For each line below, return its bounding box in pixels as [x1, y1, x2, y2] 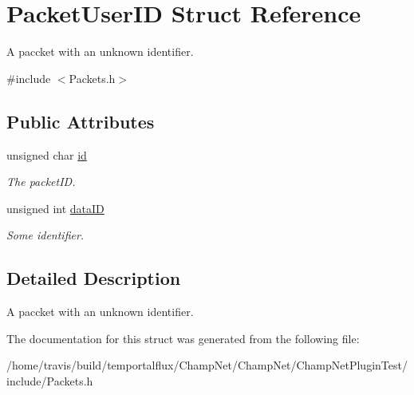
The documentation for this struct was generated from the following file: [6, 330, 360, 346]
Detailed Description [6, 266, 181, 290]
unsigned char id [6, 146, 87, 163]
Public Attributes [6, 109, 155, 133]
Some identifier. [6, 227, 85, 243]
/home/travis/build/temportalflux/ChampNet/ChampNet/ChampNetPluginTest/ [6, 357, 408, 373]
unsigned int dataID [6, 199, 104, 216]
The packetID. [6, 173, 76, 190]
